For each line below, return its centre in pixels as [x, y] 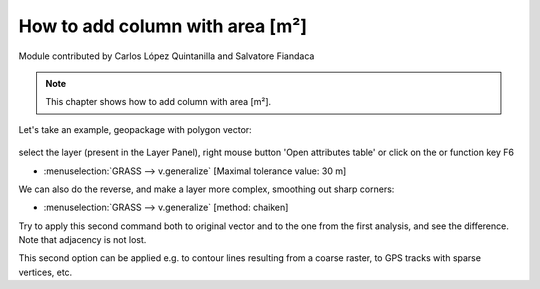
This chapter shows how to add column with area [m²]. [158, 102]
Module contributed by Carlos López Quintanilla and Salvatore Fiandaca [166, 56]
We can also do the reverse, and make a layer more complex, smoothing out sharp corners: [206, 189]
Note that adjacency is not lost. [82, 240]
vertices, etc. [45, 272]
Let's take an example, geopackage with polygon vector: [135, 129]
